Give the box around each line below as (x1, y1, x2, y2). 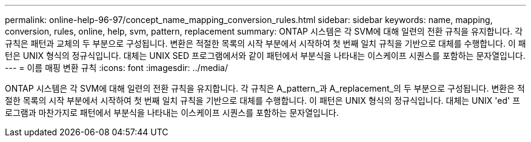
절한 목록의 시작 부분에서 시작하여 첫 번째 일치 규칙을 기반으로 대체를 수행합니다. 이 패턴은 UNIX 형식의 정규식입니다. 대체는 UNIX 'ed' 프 (5, 95, 521, 106)
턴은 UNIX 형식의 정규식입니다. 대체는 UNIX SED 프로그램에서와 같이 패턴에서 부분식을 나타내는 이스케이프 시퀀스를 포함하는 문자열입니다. (5, 50, 526, 61)
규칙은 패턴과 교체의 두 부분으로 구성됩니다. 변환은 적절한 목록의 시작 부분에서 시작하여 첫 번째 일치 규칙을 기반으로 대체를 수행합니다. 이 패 (5, 38, 526, 49)
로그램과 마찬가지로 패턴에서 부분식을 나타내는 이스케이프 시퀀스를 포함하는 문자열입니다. (5, 107, 339, 118)
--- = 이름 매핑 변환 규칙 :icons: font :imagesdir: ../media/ (5, 63, 228, 73)
